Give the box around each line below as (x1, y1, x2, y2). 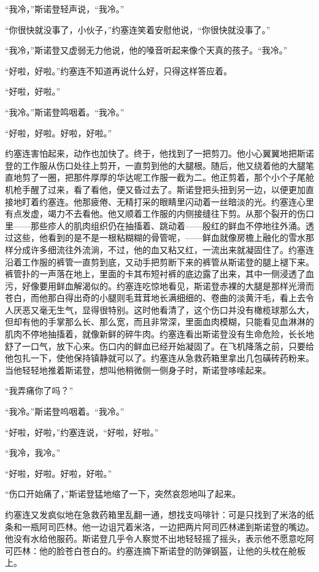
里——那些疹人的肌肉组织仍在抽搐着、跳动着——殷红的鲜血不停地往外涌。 (5, 219, 306, 232)
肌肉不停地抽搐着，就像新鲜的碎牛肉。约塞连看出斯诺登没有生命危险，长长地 (5, 327, 314, 340)
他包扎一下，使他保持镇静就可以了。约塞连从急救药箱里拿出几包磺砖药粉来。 (5, 351, 314, 364)
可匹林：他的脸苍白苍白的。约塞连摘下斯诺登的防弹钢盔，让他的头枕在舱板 (5, 544, 306, 557)
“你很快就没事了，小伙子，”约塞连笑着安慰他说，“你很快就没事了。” (5, 23, 271, 36)
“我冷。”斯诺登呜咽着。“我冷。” (5, 405, 125, 418)
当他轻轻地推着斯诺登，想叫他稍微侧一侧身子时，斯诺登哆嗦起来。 (5, 363, 271, 376)
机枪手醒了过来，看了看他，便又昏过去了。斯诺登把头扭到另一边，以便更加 (5, 182, 306, 195)
